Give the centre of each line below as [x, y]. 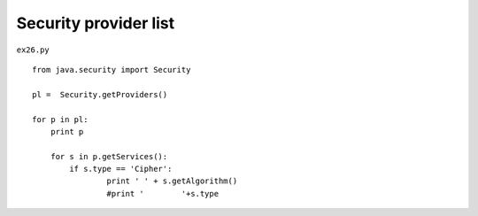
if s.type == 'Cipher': [121, 169]
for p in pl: [60, 119]
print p [67, 131]
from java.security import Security [112, 69]
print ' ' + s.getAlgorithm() [172, 181]
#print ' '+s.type [163, 193]
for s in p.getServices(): [109, 156]
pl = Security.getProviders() [100, 94]
